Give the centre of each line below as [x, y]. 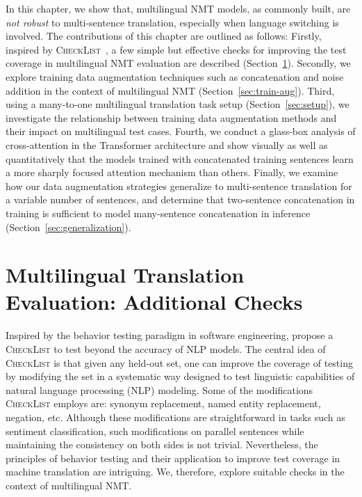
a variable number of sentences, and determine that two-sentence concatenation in [180, 199]
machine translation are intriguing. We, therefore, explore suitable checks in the [175, 472]
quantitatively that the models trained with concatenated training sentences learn [180, 158]
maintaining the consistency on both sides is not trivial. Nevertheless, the [162, 444]
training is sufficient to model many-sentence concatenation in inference [158, 213]
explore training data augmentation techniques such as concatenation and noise [175, 76]
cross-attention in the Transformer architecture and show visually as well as [167, 144]
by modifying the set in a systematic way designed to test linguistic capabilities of [180, 376]
